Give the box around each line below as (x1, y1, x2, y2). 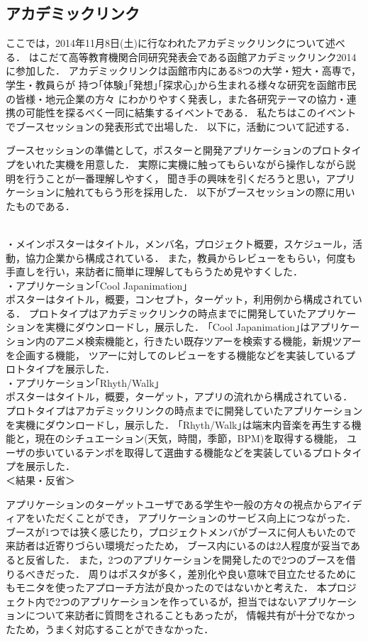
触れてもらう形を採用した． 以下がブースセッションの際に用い (65, 185, 355, 199)
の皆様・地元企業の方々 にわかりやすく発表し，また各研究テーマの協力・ (6, 91, 347, 106)
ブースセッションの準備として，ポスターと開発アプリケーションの (6, 143, 312, 158)
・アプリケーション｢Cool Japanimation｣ (6, 278, 188, 292)
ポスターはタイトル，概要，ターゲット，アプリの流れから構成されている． (6, 389, 353, 404)
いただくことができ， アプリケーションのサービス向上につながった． (35, 510, 356, 525)
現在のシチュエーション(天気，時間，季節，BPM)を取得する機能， (35, 431, 344, 446)
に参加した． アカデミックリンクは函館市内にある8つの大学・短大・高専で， (6, 63, 362, 78)
